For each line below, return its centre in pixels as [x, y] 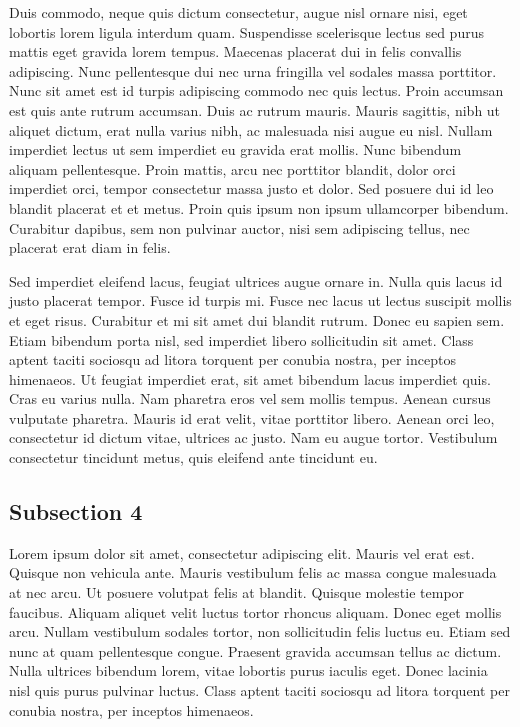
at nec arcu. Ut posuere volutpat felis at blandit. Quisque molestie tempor [237, 592]
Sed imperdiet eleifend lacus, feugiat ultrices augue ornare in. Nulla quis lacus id [256, 280]
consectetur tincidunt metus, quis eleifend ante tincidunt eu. [193, 457]
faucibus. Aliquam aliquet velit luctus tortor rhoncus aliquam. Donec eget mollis [255, 611]
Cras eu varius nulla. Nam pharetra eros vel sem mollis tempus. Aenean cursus [250, 398]
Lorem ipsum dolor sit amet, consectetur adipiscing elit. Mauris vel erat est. [242, 552]
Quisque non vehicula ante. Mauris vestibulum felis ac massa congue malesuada [253, 572]
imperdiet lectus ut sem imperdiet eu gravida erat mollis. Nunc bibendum [235, 149]
